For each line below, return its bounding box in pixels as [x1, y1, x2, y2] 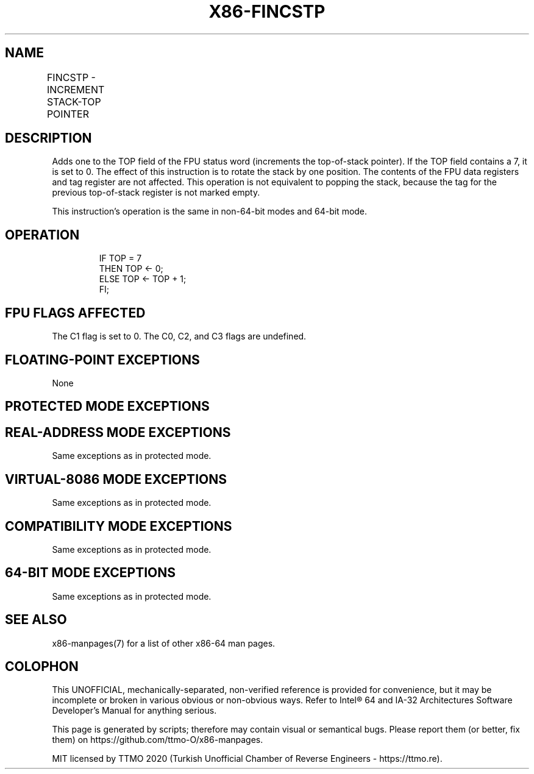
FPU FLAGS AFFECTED [5, 305, 146, 321]
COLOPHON [5, 659, 79, 675]
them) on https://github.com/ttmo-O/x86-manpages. [52, 734, 263, 745]
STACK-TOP [46, 95, 101, 108]
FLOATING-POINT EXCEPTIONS [5, 352, 200, 367]
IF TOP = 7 [99, 253, 142, 264]
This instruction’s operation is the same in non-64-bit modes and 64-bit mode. [52, 206, 368, 217]
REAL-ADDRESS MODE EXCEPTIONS [5, 424, 231, 440]
